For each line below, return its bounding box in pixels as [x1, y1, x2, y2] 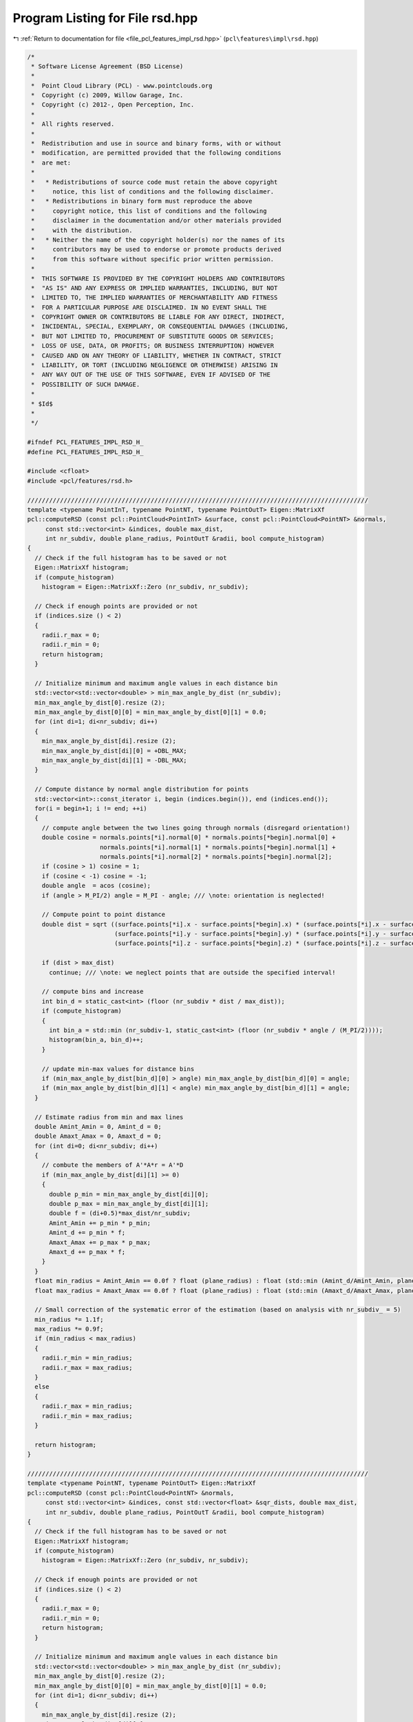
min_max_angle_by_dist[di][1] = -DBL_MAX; [41, 756, 187, 765]
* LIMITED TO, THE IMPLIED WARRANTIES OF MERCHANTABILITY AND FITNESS [31, 293, 278, 302]
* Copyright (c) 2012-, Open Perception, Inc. [31, 101, 195, 109]
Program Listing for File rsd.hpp [12, 10, 198, 25]
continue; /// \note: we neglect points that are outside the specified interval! [49, 968, 337, 976]
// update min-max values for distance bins [41, 1065, 195, 1072]
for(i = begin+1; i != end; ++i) [34, 805, 147, 812]
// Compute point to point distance [41, 911, 165, 919]
